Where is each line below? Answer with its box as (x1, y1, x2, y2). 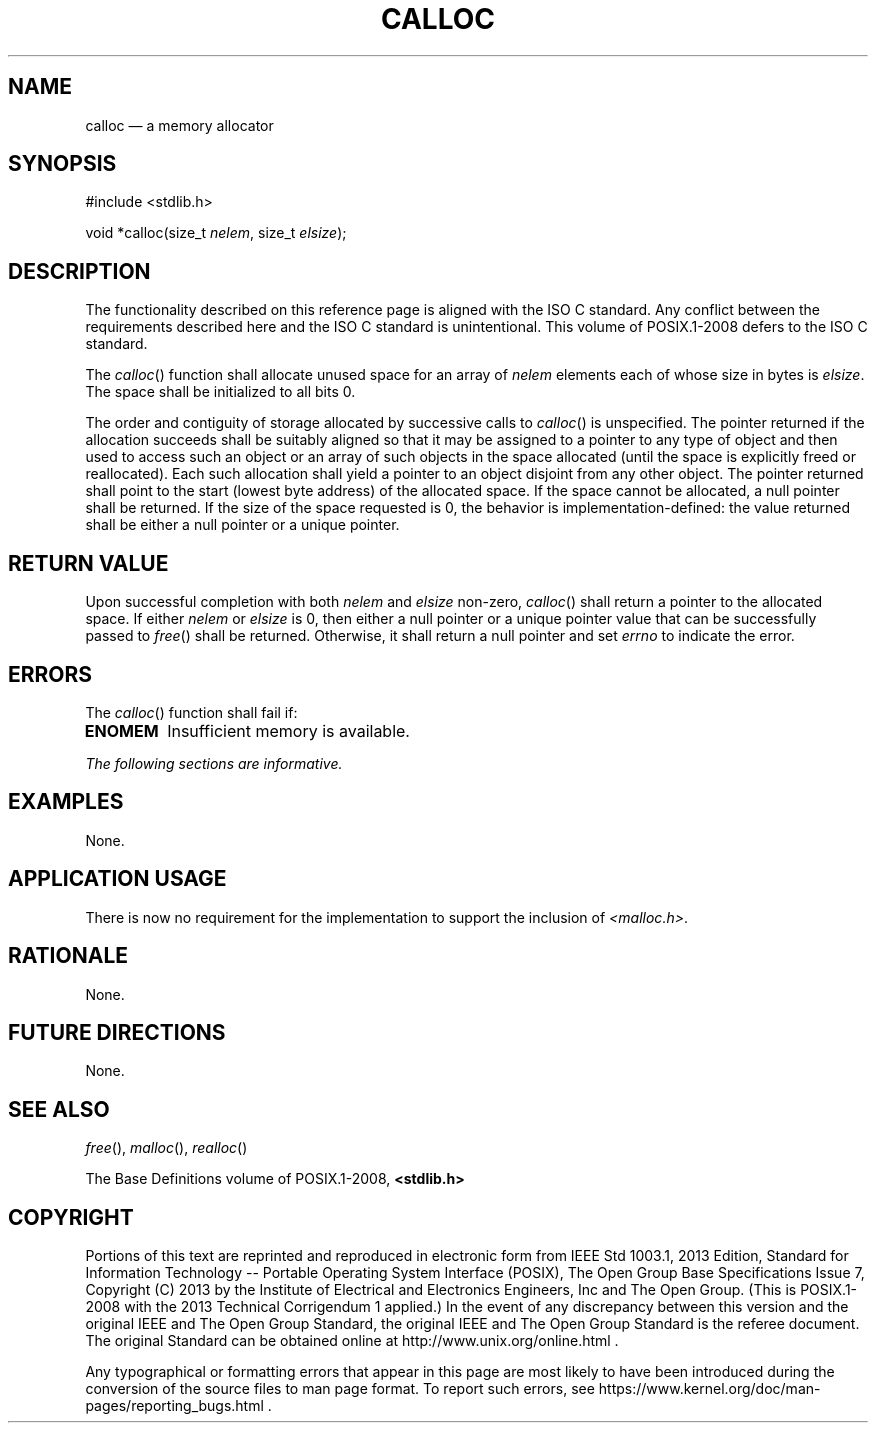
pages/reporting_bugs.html (85, 1397, 264, 1415)
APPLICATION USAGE (8, 866, 227, 892)
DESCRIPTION (8, 258, 151, 284)
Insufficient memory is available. (167, 720, 410, 741)
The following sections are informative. (85, 754, 343, 772)
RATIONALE (8, 943, 129, 969)
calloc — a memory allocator (85, 116, 274, 134)
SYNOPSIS (8, 151, 117, 177)
